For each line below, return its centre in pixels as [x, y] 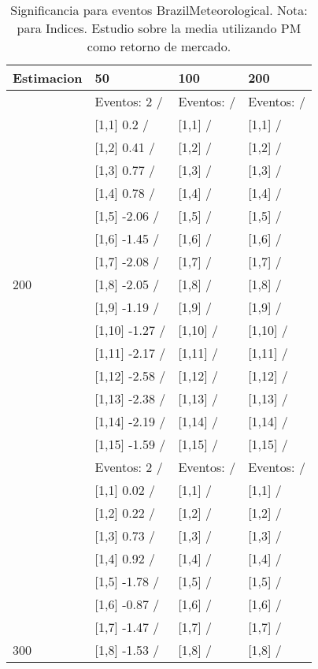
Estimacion [48, 78]
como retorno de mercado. [159, 46]
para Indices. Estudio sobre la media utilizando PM [159, 28]
